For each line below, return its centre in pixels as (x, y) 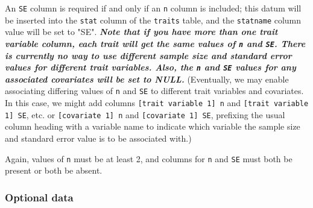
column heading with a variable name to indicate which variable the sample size (153, 126)
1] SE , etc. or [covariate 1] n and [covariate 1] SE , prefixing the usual (145, 114)
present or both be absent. (54, 170)
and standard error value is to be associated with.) (98, 138)
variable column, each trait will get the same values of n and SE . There (155, 43)
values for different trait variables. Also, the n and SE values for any (150, 67)
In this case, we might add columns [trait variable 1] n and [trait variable (157, 103)
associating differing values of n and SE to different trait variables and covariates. (154, 91)
